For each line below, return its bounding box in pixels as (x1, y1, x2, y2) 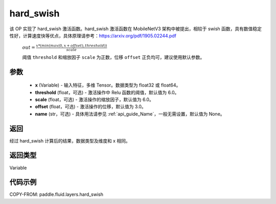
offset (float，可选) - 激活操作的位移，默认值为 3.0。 (35, 104, 146, 110)
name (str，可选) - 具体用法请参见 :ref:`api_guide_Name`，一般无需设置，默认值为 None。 (35, 111, 225, 117)
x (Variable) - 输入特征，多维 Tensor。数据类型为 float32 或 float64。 (35, 82, 181, 88)
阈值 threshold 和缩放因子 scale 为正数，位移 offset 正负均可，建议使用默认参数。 (22, 54, 205, 60)
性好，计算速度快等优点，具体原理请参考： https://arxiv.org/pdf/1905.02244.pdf (9, 32, 176, 38)
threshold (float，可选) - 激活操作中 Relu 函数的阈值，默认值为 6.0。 (35, 89, 179, 95)
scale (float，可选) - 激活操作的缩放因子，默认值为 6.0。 (35, 96, 154, 103)
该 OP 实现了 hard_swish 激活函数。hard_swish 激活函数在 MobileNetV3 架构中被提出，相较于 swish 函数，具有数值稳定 (9, 26, 262, 32)
